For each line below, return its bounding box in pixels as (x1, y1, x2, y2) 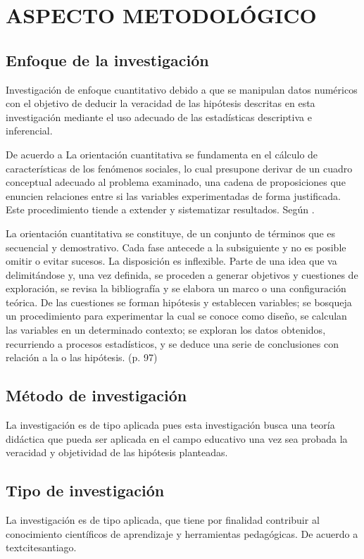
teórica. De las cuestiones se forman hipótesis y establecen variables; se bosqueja (6, 294, 352, 309)
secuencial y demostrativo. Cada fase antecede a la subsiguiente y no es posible (6, 239, 346, 254)
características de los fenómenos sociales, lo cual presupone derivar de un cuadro (6, 161, 353, 175)
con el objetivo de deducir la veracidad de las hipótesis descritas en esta (6, 96, 315, 111)
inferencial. (6, 123, 53, 138)
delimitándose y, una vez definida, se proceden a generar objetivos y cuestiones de (6, 267, 358, 282)
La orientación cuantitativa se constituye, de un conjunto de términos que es (6, 225, 336, 240)
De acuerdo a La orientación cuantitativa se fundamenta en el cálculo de (6, 146, 318, 161)
